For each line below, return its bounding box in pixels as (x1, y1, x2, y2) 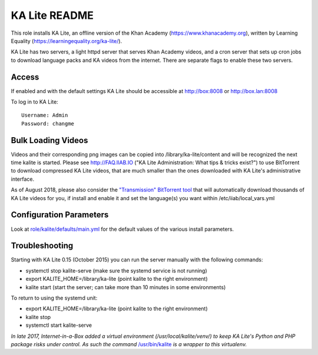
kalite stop (25, 313, 51, 320)
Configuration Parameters (11, 210, 109, 220)
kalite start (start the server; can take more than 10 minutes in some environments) (25, 283, 226, 291)
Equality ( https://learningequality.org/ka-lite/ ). (11, 37, 122, 44)
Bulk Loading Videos (11, 135, 88, 145)
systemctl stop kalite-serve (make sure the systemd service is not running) (25, 267, 207, 274)
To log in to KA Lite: (11, 98, 58, 105)
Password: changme (21, 120, 75, 127)
